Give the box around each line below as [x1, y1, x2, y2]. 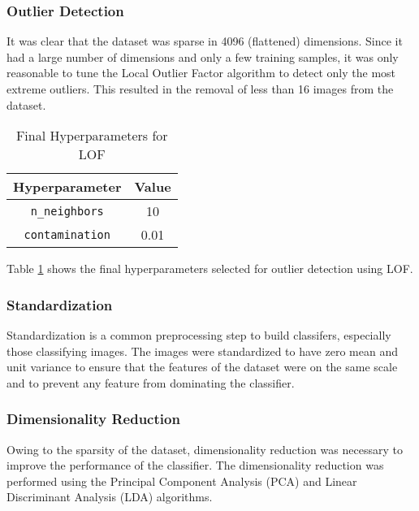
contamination [24, 227, 110, 241]
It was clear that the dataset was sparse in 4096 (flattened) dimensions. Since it [6, 32, 403, 50]
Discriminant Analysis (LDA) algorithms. [6, 488, 213, 505]
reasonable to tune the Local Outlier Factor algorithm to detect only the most [6, 64, 396, 81]
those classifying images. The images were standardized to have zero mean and [6, 342, 398, 359]
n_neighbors [30, 204, 104, 218]
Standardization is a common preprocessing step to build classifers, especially [6, 327, 391, 343]
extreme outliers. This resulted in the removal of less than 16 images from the [6, 80, 394, 97]
